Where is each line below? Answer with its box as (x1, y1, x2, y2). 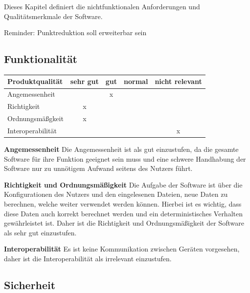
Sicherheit (4, 277, 56, 292)
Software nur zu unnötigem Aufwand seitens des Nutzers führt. (4, 163, 193, 173)
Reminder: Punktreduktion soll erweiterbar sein (4, 27, 147, 38)
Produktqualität (7, 76, 63, 86)
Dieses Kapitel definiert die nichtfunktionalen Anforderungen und (4, 1, 200, 11)
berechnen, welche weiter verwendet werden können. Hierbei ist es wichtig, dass (4, 198, 242, 209)
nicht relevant (155, 76, 202, 86)
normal (124, 76, 148, 86)
